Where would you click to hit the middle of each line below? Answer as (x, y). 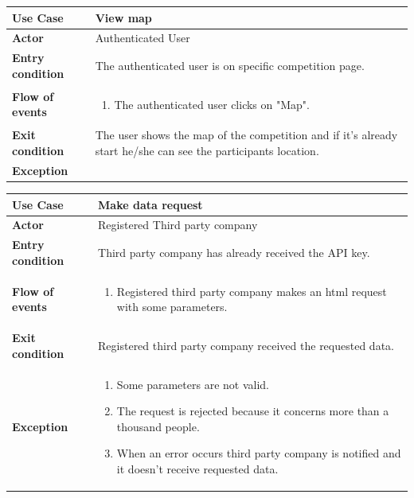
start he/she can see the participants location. (207, 151)
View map (123, 17)
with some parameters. (172, 307)
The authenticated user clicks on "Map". (212, 104)
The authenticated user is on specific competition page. (230, 65)
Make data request (150, 204)
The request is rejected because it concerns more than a (253, 411)
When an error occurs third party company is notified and (259, 453)
